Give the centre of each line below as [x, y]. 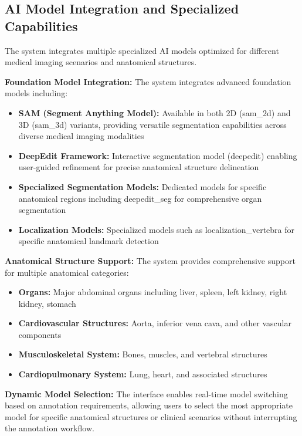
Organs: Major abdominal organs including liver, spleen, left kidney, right [153, 292]
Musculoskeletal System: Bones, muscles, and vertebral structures [143, 354]
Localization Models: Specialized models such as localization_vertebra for [157, 229]
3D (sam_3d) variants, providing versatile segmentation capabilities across [152, 124]
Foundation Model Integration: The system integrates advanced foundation [148, 81]
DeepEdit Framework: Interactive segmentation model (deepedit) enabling [158, 155]
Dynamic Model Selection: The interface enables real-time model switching [146, 393]
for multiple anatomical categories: [67, 272]
